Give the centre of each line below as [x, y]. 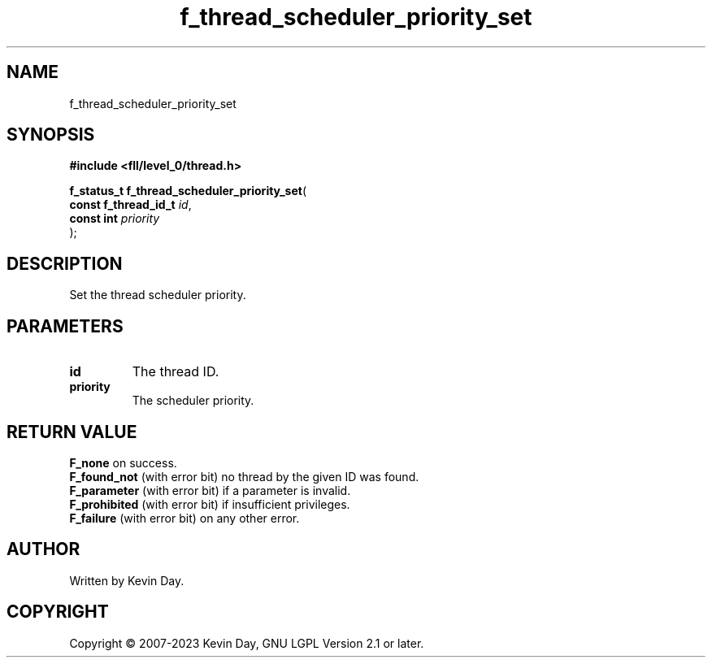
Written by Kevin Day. [127, 580]
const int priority [115, 219]
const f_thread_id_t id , [130, 205]
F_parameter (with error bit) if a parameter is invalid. [210, 490]
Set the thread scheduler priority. [158, 295]
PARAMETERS [65, 326]
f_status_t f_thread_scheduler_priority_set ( [188, 191]
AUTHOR [43, 549]
